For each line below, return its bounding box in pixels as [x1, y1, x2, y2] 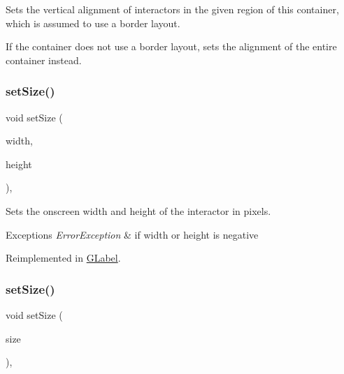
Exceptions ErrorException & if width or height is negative [6, 227, 259, 241]
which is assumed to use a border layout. [6, 15, 180, 30]
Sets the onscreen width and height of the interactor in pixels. [6, 203, 271, 218]
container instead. [6, 52, 82, 67]
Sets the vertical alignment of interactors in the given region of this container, [6, 2, 339, 16]
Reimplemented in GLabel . [6, 250, 121, 265]
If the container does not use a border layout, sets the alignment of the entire [6, 39, 337, 54]
